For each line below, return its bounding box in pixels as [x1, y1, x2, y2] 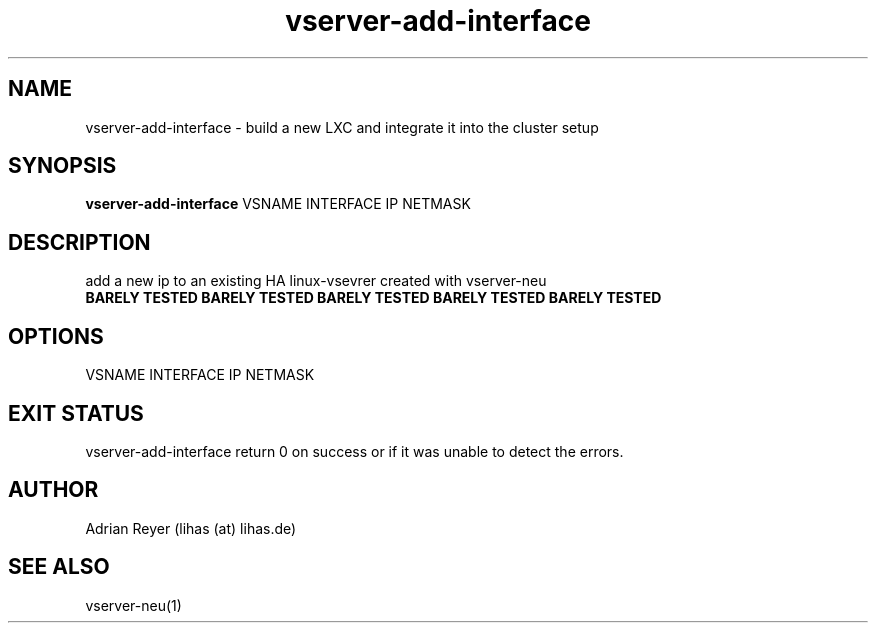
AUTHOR [8, 477, 99, 503]
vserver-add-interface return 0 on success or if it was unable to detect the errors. [85, 442, 624, 460]
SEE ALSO [8, 554, 110, 580]
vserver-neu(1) [85, 596, 182, 614]
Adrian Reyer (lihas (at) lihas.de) [85, 519, 297, 537]
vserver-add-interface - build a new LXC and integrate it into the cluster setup [85, 118, 599, 136]
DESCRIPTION [8, 229, 151, 255]
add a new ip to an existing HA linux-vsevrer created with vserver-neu [85, 272, 547, 290]
